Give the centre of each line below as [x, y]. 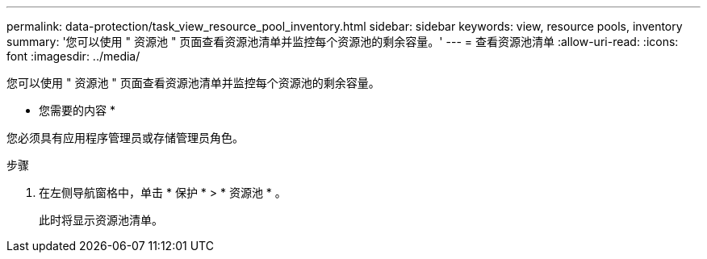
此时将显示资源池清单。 [101, 220]
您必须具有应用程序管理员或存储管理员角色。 [125, 138]
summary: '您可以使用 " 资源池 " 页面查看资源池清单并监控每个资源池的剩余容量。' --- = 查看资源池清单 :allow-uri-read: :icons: [343, 42]
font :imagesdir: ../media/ [73, 56]
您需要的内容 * [77, 110]
